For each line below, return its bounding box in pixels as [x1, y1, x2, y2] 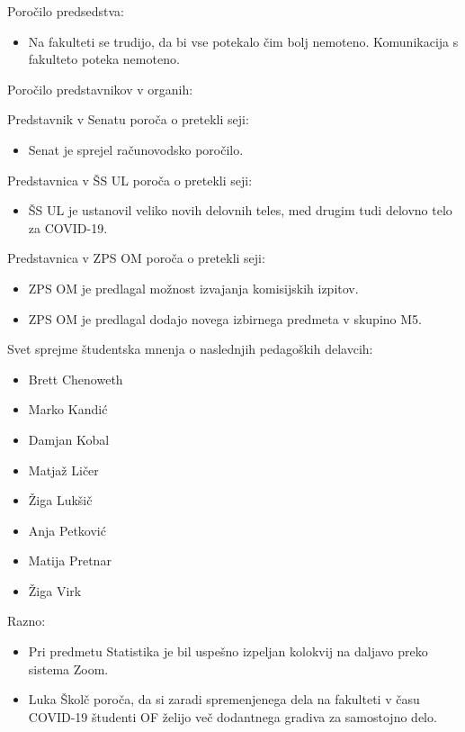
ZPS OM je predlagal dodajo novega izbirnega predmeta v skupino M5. [28, 309, 422, 328]
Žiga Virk [28, 581, 82, 600]
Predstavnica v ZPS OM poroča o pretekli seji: [7, 249, 265, 267]
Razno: [7, 611, 46, 630]
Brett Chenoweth [28, 369, 123, 388]
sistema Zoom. [28, 659, 109, 678]
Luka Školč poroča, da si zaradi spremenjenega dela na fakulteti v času [28, 690, 420, 709]
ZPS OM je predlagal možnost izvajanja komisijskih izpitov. [28, 278, 359, 297]
